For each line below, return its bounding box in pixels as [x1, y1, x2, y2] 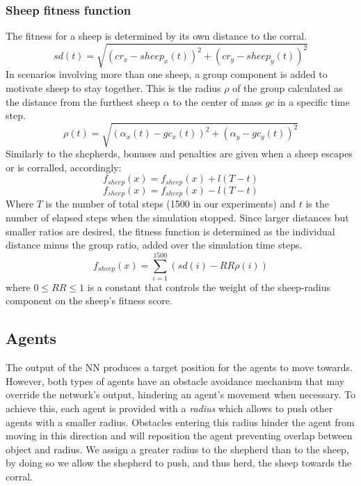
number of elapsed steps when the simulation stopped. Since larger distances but [6, 210, 349, 224]
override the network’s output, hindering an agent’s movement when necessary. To [6, 387, 355, 402]
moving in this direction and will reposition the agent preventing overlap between [6, 428, 353, 443]
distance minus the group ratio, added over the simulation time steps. [6, 237, 303, 252]
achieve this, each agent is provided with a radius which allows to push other [6, 401, 333, 416]
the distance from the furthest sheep [6, 94, 160, 109]
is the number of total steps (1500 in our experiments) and [45, 196, 296, 211]
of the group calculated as [232, 80, 343, 95]
